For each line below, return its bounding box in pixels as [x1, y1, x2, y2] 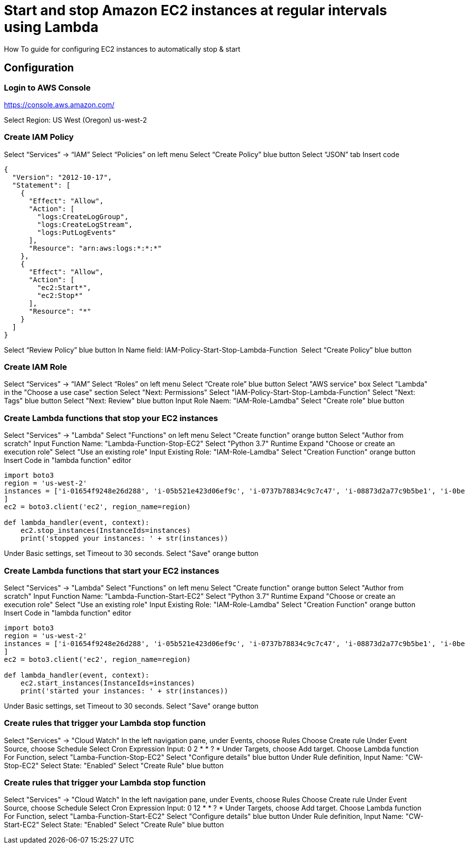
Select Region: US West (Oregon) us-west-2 [4, 115, 147, 124]
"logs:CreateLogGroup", [37, 212, 129, 221]
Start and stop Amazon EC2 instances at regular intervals [4, 2, 387, 19]
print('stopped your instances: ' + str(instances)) [20, 534, 229, 543]
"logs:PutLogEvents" [37, 228, 116, 236]
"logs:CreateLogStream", [37, 220, 133, 228]
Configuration [4, 62, 74, 74]
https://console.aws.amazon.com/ [4, 100, 115, 109]
